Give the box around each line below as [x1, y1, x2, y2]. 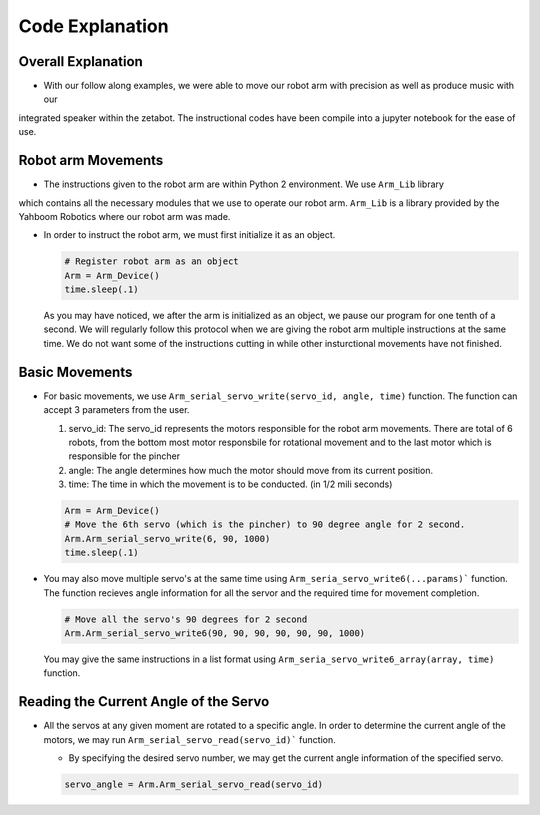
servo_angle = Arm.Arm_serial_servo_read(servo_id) [64, 779, 324, 790]
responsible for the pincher [68, 450, 180, 462]
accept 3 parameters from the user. [43, 404, 190, 416]
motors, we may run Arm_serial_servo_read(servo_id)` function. [43, 733, 336, 745]
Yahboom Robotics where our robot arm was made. [18, 210, 231, 222]
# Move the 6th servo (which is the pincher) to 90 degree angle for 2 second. [64, 519, 466, 530]
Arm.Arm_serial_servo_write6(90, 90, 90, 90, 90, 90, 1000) [64, 628, 366, 639]
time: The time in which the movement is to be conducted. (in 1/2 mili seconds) [68, 478, 393, 490]
